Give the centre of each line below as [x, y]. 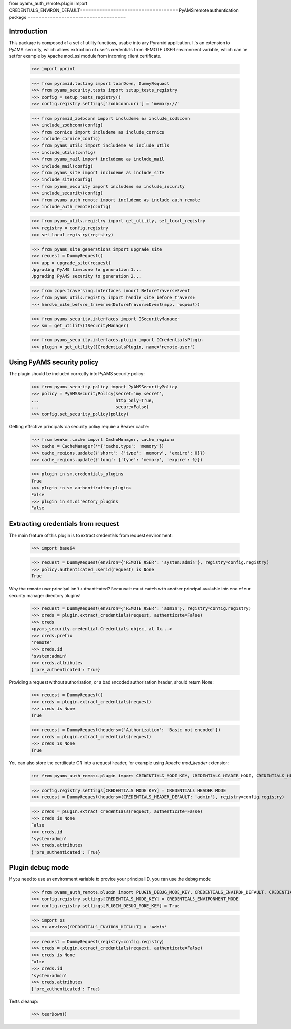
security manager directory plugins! [45, 595]
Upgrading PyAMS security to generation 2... [86, 276]
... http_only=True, [93, 400]
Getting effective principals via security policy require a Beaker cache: [79, 426]
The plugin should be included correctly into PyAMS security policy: [77, 374]
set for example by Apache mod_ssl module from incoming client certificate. [85, 56]
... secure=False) [90, 407]
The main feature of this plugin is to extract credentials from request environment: [91, 535]
